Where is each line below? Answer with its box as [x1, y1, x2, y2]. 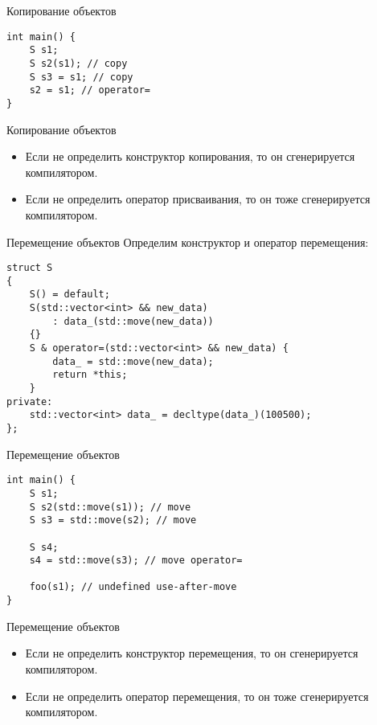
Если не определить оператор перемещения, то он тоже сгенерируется [25, 687, 369, 704]
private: [6, 395, 53, 408]
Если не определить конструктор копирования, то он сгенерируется [25, 148, 355, 165]
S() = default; [29, 289, 110, 301]
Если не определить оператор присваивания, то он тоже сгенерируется [25, 190, 371, 207]
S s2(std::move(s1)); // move [29, 501, 191, 513]
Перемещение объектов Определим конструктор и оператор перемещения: [6, 233, 369, 250]
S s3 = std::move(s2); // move [29, 514, 197, 526]
